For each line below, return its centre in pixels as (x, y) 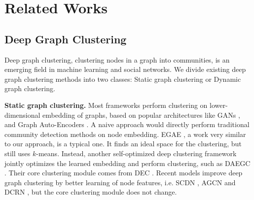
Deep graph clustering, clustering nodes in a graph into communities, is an (117, 59)
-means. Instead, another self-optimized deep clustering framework (136, 153)
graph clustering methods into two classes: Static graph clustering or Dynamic (123, 79)
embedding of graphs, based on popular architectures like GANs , (141, 115)
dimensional (22, 115)
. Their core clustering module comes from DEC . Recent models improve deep (124, 173)
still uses (18, 153)
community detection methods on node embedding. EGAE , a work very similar (125, 134)
